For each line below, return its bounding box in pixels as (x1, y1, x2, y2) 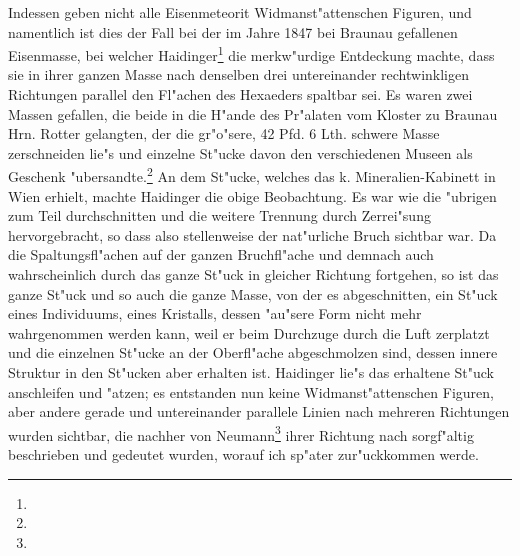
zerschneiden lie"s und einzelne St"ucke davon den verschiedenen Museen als (8, 142, 473, 163)
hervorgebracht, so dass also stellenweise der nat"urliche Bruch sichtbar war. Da (8, 224, 497, 245)
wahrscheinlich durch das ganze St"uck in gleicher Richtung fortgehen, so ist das (8, 264, 499, 285)
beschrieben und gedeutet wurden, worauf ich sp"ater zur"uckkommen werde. (8, 444, 479, 465)
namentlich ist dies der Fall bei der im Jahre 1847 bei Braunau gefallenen (8, 21, 458, 42)
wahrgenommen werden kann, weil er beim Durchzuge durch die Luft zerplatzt (8, 322, 490, 343)
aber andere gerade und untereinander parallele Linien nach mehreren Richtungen (8, 401, 510, 422)
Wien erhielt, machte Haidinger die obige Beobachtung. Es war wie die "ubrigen (8, 185, 497, 206)
